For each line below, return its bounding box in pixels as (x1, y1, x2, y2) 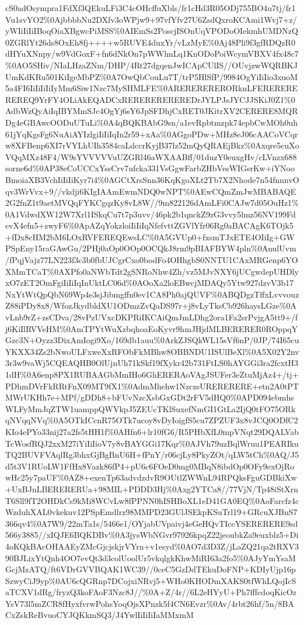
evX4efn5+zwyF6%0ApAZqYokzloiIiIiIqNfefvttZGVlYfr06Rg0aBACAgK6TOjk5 (5, 219, 293, 232)
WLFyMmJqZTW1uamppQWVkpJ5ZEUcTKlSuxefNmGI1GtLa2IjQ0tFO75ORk (5, 402, 296, 415)
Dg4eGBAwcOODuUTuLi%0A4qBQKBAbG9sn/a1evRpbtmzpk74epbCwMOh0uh (5, 116, 298, 128)
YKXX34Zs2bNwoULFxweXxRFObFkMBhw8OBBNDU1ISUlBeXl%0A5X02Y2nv (5, 345, 299, 357)
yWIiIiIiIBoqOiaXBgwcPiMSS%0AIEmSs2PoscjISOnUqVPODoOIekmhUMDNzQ (5, 25, 298, 37)
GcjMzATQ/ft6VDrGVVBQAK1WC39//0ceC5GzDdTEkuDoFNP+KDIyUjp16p (5, 563, 296, 575)
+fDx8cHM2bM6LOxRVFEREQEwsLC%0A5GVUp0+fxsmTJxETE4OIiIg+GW (5, 230, 295, 243)
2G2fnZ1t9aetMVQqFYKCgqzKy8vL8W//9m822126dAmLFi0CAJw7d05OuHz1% (5, 196, 299, 209)
